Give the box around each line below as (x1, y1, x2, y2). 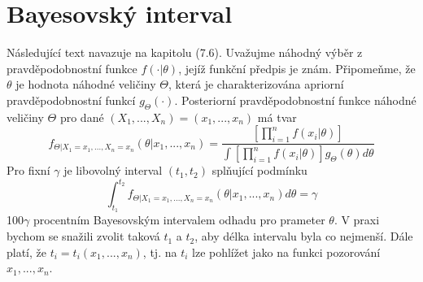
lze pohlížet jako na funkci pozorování (192, 243, 381, 260)
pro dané (59, 108, 104, 125)
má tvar (257, 108, 297, 125)
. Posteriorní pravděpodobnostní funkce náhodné (174, 91, 416, 108)
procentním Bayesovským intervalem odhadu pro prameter (33, 211, 325, 228)
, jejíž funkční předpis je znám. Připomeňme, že (178, 59, 416, 76)
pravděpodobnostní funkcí (7, 91, 136, 108)
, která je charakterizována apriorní (168, 76, 344, 93)
